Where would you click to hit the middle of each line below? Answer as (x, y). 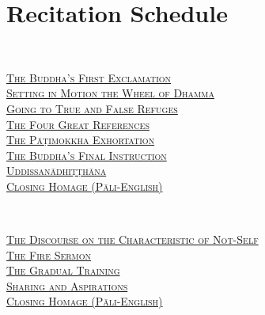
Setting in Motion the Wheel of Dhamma (110, 93)
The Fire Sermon (49, 254)
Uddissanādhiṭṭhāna (57, 171)
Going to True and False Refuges (92, 108)
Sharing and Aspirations (67, 285)
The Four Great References (78, 124)
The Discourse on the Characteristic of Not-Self (132, 239)
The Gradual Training (63, 270)
